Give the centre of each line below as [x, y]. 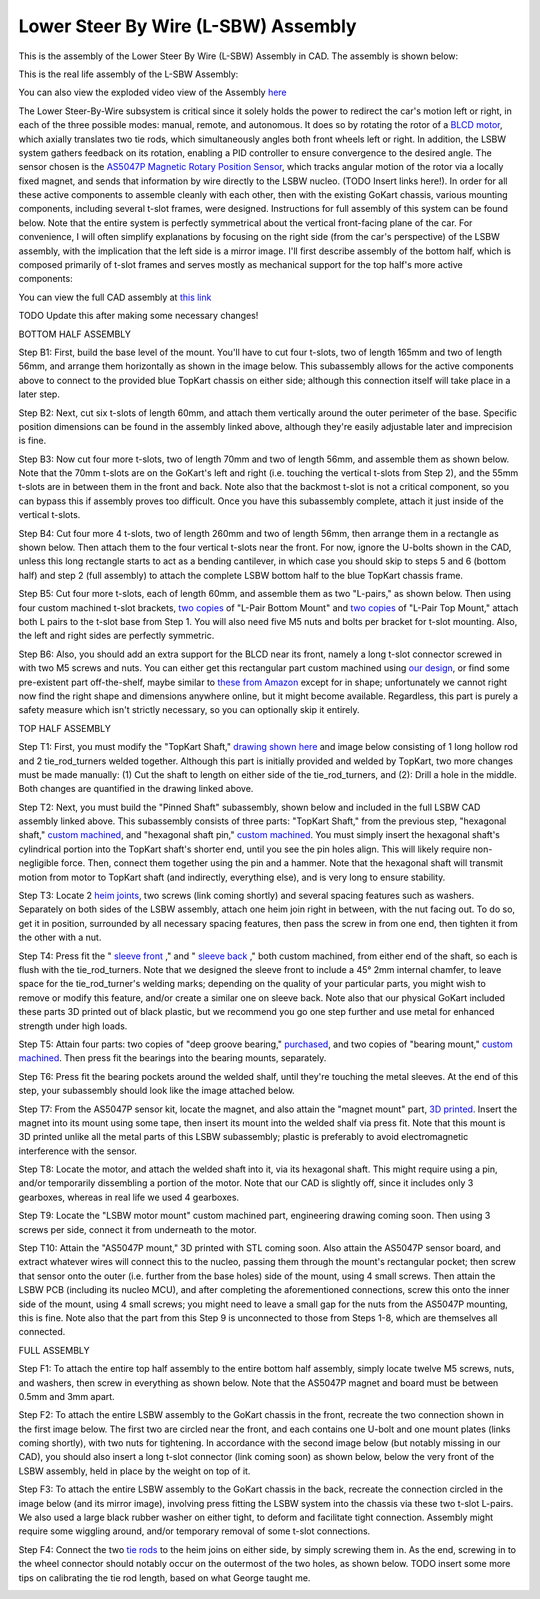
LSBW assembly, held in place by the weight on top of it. [134, 1471]
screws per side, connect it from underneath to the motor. [137, 1229]
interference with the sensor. [77, 1151]
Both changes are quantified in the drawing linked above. [136, 789]
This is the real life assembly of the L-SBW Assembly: [128, 74]
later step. [39, 394]
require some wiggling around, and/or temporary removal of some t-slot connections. [194, 1531]
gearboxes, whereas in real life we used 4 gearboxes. [129, 1197]
